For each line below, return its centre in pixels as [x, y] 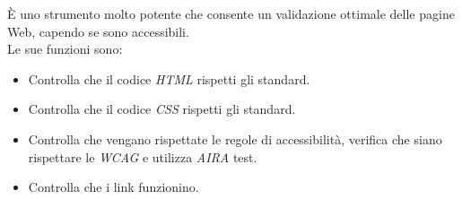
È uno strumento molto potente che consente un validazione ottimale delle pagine [231, 13]
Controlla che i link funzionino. [113, 187]
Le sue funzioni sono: [65, 49]
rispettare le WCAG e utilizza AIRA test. [143, 156]
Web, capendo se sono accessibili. [98, 31]
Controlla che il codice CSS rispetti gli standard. [162, 109]
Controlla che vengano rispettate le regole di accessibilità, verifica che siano [235, 138]
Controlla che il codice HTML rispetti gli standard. [169, 78]
